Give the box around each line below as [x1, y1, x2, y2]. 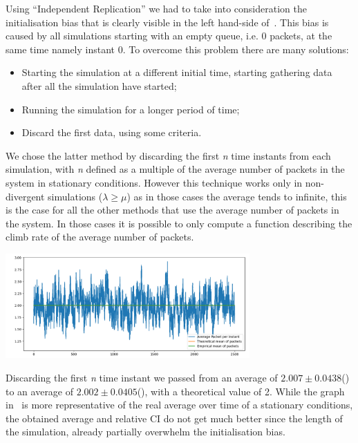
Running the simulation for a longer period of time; [21, 102, 240, 116]
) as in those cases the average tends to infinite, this [126, 189, 347, 203]
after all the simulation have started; [21, 78, 177, 93]
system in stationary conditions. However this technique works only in [6, 175, 303, 189]
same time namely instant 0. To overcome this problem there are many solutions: [6, 41, 349, 56]
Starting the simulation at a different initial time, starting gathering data [21, 65, 332, 79]
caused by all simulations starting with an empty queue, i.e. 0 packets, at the [6, 28, 332, 43]
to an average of [6, 384, 74, 398]
